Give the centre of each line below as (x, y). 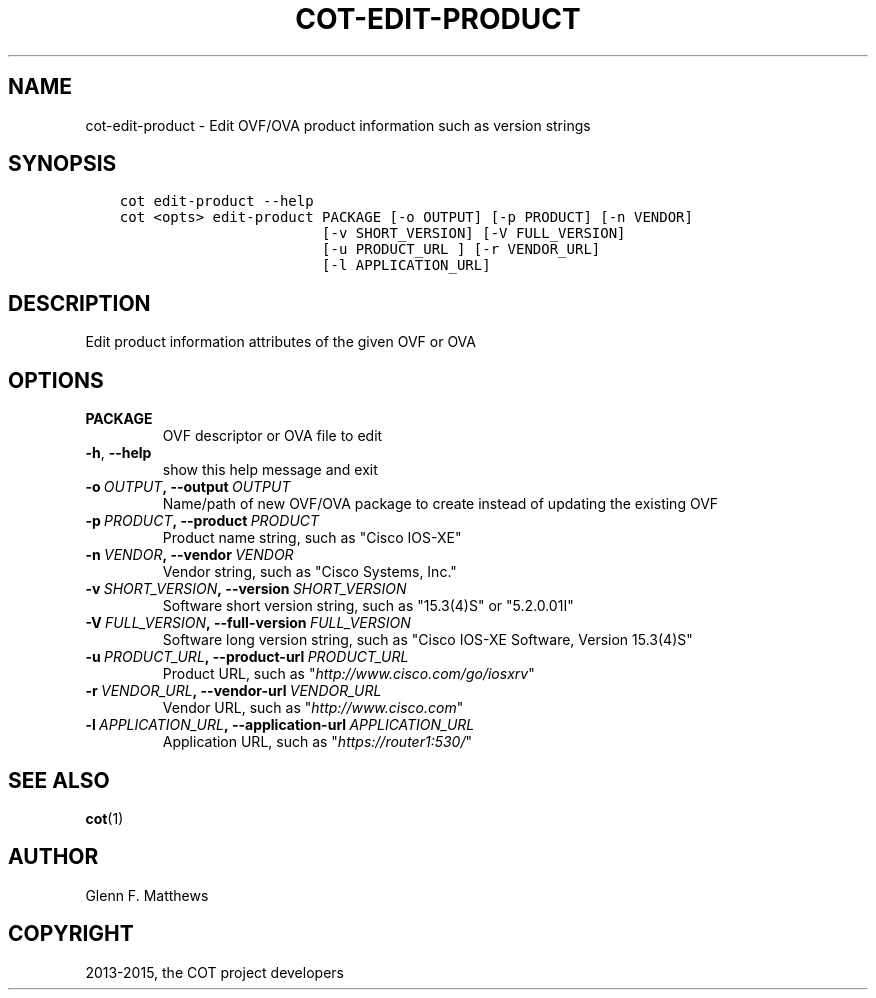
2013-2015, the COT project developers (214, 972)
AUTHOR (53, 857)
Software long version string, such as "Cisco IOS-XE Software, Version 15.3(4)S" (427, 640)
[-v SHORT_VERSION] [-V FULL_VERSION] (474, 233)
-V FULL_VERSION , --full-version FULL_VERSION (248, 623)
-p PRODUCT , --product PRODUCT (202, 521)
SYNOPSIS (62, 164)
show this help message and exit (270, 470)
